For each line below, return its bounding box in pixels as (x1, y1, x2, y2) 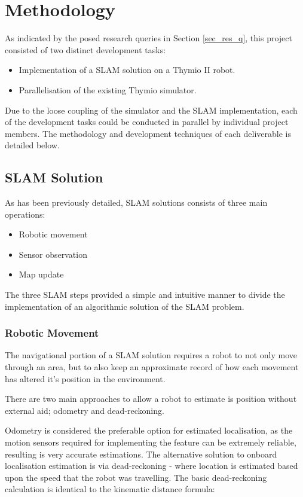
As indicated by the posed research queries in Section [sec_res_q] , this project (5, 32, 292, 44)
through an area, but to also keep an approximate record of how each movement (5, 361, 299, 373)
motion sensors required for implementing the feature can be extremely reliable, (5, 436, 296, 449)
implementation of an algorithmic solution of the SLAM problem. (5, 300, 244, 312)
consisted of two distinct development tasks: (5, 43, 166, 56)
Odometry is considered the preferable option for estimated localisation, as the (5, 424, 293, 437)
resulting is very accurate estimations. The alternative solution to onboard (5, 447, 277, 460)
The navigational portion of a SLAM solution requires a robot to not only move (5, 349, 297, 361)
